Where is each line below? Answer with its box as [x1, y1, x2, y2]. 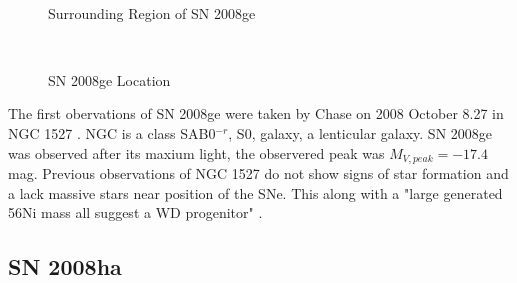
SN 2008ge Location [48, 69, 171, 90]
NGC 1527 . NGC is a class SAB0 [8, 122, 216, 143]
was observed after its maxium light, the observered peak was [8, 142, 385, 163]
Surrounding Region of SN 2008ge [48, 2, 256, 23]
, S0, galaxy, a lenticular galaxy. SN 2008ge [228, 122, 493, 143]
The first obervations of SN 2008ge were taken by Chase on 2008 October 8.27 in [8, 103, 504, 124]
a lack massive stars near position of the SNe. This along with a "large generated [8, 182, 503, 203]
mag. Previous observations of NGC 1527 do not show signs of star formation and [8, 163, 509, 184]
